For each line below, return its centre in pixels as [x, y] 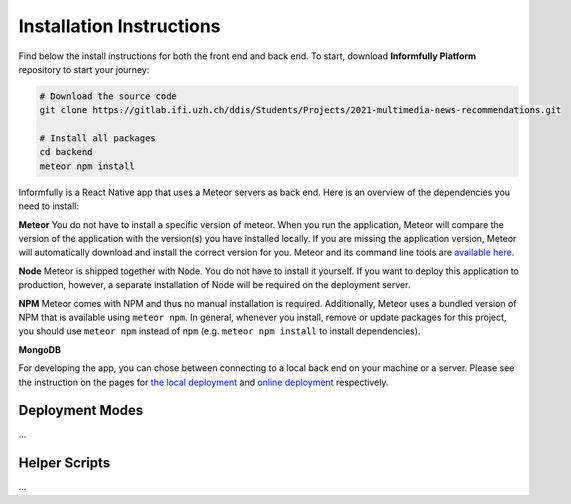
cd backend [66, 152]
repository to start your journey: [84, 69]
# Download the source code [108, 96]
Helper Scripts [64, 463]
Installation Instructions [119, 26]
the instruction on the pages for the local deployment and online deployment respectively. [203, 382]
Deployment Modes [81, 410]
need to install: [49, 206]
